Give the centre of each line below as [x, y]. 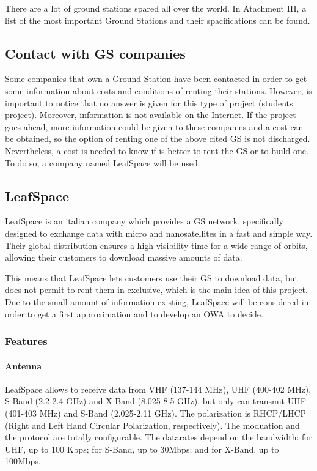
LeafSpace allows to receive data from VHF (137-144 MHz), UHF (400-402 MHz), [158, 389]
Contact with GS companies [95, 53]
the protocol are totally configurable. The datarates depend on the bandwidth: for [158, 437]
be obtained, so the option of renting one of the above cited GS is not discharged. [158, 139]
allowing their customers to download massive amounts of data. [124, 257]
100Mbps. [23, 461]
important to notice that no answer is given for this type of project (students [149, 102]
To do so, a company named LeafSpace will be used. [103, 162]
